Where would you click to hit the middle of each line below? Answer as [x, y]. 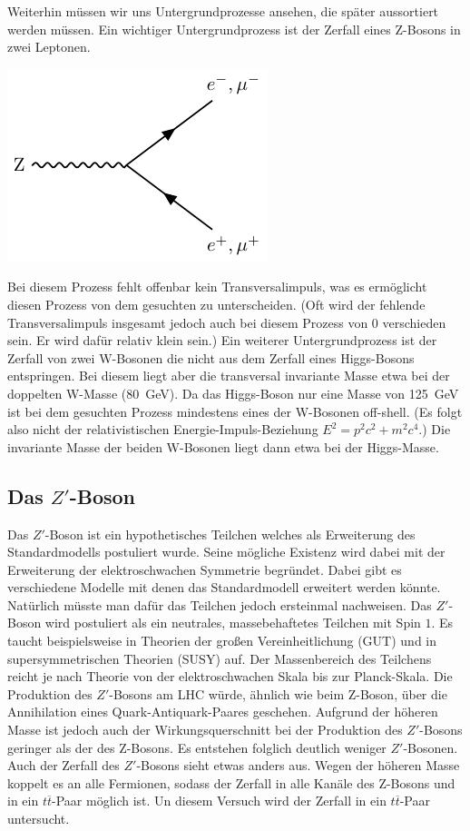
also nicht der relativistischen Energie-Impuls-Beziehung [163, 429]
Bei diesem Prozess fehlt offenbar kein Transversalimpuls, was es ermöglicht [217, 287]
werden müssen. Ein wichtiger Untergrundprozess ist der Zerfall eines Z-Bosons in [234, 29]
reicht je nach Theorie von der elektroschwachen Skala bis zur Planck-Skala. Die [230, 676]
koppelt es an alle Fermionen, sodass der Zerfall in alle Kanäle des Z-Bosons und [231, 782]
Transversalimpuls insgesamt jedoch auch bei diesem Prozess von [188, 322]
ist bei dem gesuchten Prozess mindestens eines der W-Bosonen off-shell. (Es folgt [235, 411]
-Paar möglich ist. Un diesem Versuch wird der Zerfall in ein [219, 801]
